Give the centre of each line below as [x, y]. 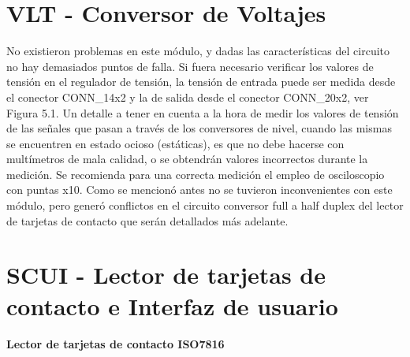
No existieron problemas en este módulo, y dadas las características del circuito [198, 51]
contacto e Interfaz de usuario [172, 305]
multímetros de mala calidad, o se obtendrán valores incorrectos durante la [187, 159]
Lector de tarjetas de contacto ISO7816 [116, 343]
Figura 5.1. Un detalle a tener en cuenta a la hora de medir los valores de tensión [203, 112]
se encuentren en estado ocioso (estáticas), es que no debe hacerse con [175, 143]
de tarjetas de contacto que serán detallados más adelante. [147, 220]
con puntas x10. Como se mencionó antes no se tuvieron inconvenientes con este [199, 190]
